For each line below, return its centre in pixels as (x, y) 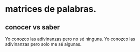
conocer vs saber (33, 27)
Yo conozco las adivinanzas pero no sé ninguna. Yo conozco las (70, 39)
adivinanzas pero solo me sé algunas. (43, 44)
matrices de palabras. (51, 9)
